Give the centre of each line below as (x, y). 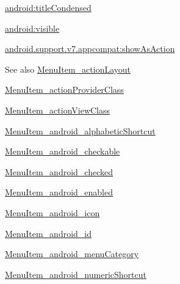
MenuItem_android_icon (52, 212)
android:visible (32, 28)
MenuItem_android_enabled (59, 192)
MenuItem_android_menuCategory (72, 254)
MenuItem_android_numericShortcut (76, 274)
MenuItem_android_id (49, 233)
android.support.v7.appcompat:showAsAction (90, 49)
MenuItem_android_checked (59, 171)
